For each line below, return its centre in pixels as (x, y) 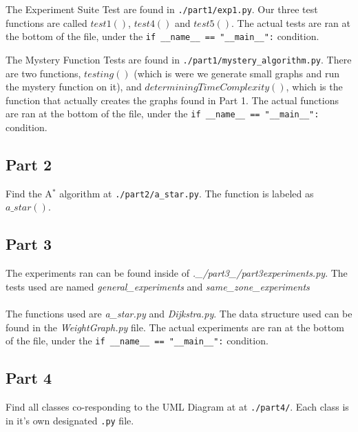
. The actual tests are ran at (291, 22)
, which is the (314, 87)
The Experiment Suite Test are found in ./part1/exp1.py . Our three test (162, 9)
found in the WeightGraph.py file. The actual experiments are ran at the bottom (175, 327)
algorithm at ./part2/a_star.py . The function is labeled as (187, 193)
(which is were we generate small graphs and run (236, 73)
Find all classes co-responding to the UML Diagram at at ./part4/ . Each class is (177, 407)
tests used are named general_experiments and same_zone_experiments (158, 286)
